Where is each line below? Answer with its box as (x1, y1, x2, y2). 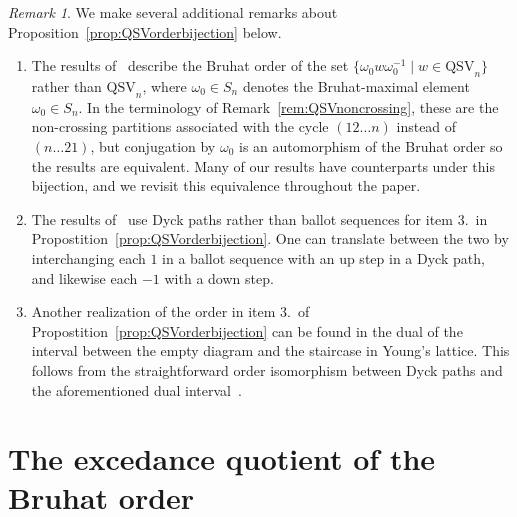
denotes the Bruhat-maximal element (242, 75, 470, 96)
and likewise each (31, 267, 138, 288)
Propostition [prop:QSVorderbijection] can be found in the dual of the (31, 320, 463, 341)
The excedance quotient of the (8, 438, 436, 479)
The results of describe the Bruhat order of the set (31, 55, 349, 76)
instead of (396, 116, 457, 137)
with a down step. (164, 267, 274, 288)
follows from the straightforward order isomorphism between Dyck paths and (31, 359, 503, 380)
